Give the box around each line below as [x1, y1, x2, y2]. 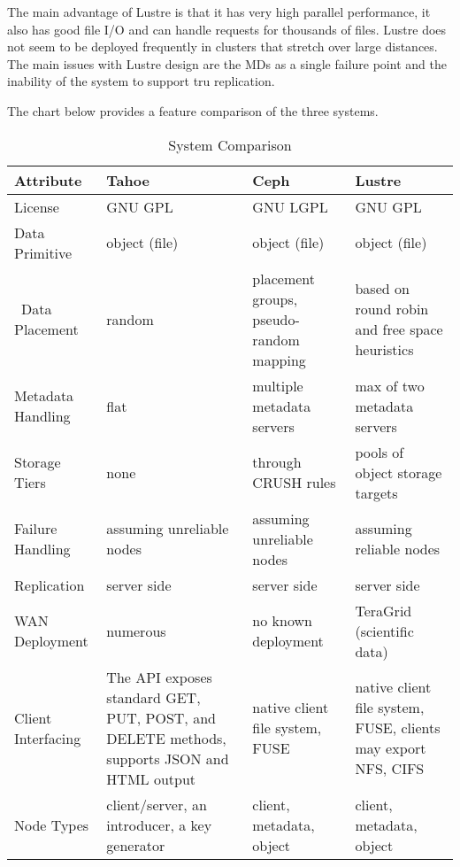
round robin [355, 298, 429, 320]
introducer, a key [106, 814, 212, 835]
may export [355, 738, 426, 759]
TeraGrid [355, 600, 412, 621]
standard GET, [106, 686, 201, 708]
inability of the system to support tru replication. [7, 72, 275, 90]
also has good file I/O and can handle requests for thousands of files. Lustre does [7, 19, 447, 38]
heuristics [355, 339, 414, 360]
